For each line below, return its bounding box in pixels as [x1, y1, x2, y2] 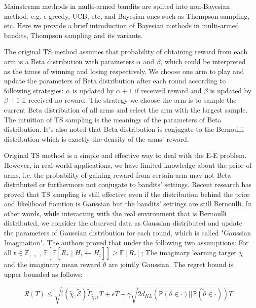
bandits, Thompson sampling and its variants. [4, 30, 143, 40]
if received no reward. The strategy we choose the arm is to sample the [22, 95, 237, 105]
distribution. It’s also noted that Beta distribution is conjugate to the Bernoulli [4, 124, 244, 134]
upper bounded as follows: [4, 269, 83, 279]
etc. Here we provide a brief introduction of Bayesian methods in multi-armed [4, 20, 239, 31]
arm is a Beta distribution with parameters [4, 56, 134, 66]
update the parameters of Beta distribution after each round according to [4, 76, 226, 86]
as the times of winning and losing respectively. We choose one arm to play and [4, 66, 244, 76]
